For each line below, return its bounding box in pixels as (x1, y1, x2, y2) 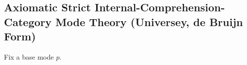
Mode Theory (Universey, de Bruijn (55, 14, 243, 29)
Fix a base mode (4, 51, 54, 62)
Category (4, 14, 52, 29)
